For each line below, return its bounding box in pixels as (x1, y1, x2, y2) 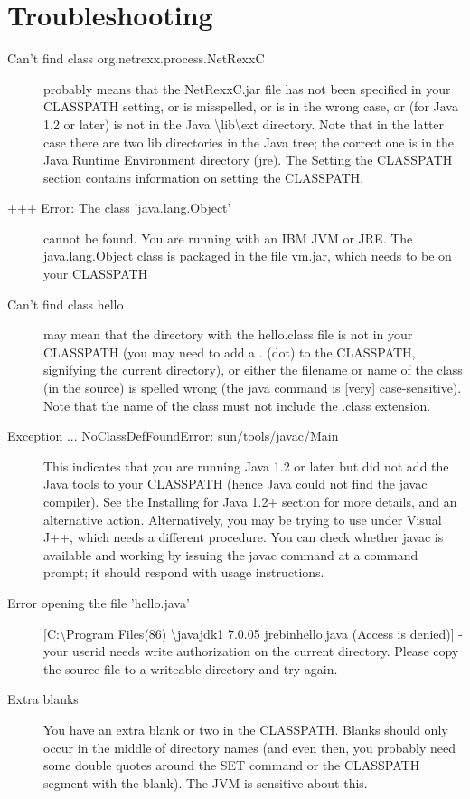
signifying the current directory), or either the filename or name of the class (43, 360, 463, 379)
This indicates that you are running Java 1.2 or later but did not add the (43, 456, 449, 475)
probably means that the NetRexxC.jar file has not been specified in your (43, 79, 451, 98)
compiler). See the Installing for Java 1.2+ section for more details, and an (43, 492, 457, 510)
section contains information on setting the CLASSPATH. (43, 167, 364, 186)
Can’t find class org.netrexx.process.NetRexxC (7, 49, 265, 68)
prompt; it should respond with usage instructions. (43, 563, 324, 582)
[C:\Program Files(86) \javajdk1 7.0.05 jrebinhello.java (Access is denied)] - (43, 623, 463, 642)
